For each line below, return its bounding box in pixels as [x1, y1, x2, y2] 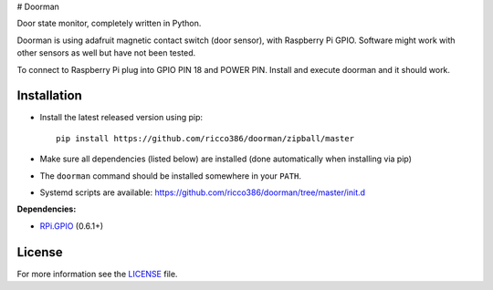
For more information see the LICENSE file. [16, 268, 178, 279]
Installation [16, 88, 82, 104]
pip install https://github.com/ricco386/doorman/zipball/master [56, 133, 355, 143]
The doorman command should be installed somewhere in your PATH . [39, 170, 301, 181]
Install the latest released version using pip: [39, 112, 204, 123]
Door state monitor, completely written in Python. [16, 18, 202, 29]
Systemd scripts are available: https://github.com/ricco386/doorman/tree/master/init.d [39, 187, 365, 198]
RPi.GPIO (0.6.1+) [39, 220, 104, 232]
